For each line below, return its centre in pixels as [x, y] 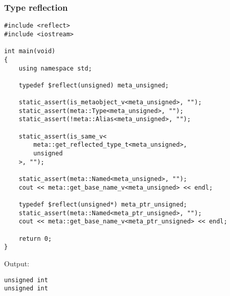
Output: [17, 263]
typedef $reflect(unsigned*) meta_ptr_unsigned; [103, 204]
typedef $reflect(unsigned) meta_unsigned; [94, 85]
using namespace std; [55, 68]
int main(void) [30, 51]
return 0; [35, 238]
